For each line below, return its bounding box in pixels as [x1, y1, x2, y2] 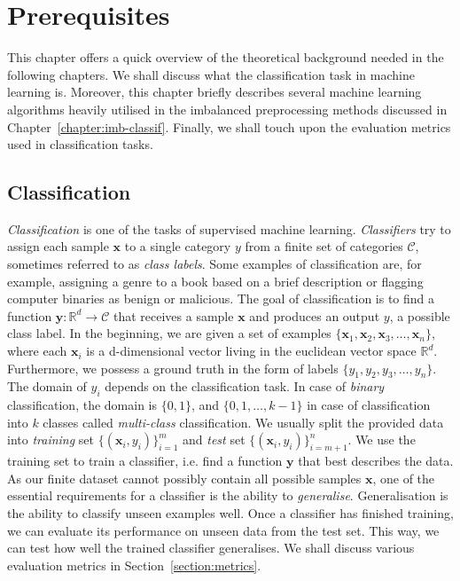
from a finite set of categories [245, 237, 403, 255]
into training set [7, 430, 95, 449]
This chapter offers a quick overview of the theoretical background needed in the [7, 48, 444, 67]
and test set [183, 430, 246, 449]
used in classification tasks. [7, 135, 153, 153]
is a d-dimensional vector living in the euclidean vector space [86, 342, 417, 360]
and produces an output [249, 306, 380, 325]
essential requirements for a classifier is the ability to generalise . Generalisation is [7, 486, 448, 505]
